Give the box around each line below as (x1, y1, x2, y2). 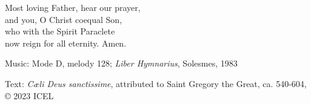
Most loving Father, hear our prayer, (5, 1, 141, 13)
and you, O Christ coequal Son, (5, 13, 122, 25)
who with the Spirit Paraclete (5, 25, 115, 37)
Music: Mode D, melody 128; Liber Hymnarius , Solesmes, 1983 (5, 57, 238, 70)
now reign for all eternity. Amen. (5, 36, 127, 49)
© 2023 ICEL (5, 89, 54, 102)
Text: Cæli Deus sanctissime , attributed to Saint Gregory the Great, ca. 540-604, (5, 77, 307, 89)
